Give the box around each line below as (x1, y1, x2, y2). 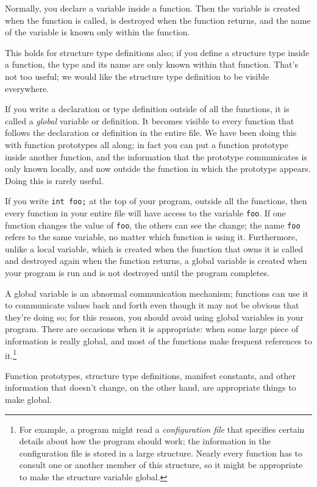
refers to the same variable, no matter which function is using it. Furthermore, (5, 230, 297, 243)
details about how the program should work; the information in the (19, 435, 271, 447)
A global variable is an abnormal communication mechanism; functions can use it (5, 286, 308, 299)
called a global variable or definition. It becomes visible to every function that (5, 114, 294, 127)
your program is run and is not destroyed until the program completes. (5, 266, 269, 279)
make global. (5, 393, 52, 406)
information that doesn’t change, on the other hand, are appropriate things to (5, 381, 296, 394)
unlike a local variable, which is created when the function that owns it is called (5, 242, 304, 255)
